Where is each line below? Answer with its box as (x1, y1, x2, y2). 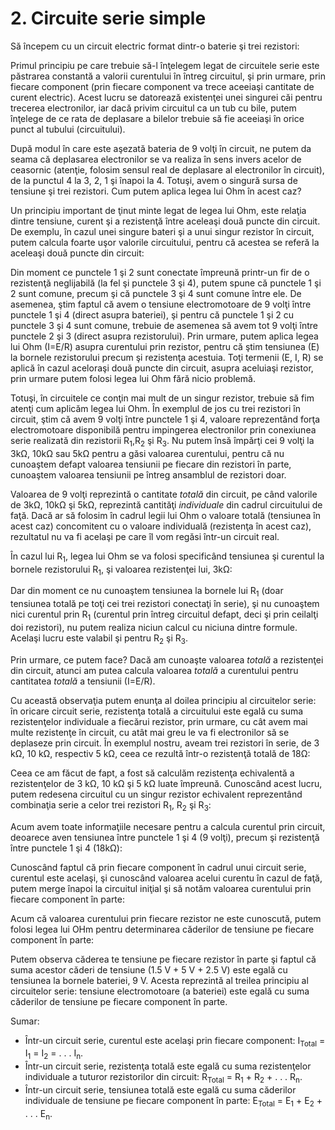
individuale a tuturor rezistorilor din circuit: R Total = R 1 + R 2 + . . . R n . (24, 1071, 303, 1085)
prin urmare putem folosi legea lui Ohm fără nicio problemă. (10, 372, 256, 384)
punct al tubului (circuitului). (10, 123, 126, 135)
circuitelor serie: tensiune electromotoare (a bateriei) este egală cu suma (10, 985, 310, 997)
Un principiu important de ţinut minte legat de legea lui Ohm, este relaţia (10, 204, 307, 216)
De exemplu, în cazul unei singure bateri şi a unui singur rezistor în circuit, (10, 225, 315, 237)
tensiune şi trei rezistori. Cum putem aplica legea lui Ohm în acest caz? (10, 185, 302, 197)
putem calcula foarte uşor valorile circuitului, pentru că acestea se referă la (10, 236, 320, 248)
